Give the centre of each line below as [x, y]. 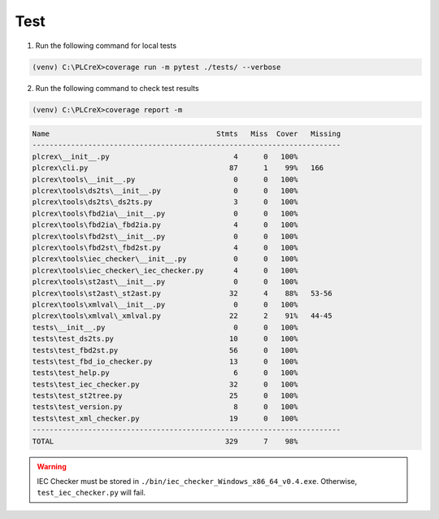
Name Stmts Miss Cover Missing [187, 134]
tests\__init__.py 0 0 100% [165, 327]
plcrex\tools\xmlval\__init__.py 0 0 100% [165, 304]
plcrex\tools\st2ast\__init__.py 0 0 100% [165, 282]
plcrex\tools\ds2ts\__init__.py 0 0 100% [165, 191]
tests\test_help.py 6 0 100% [165, 373]
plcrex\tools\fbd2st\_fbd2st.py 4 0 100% [165, 247]
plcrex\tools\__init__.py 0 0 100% [165, 179]
